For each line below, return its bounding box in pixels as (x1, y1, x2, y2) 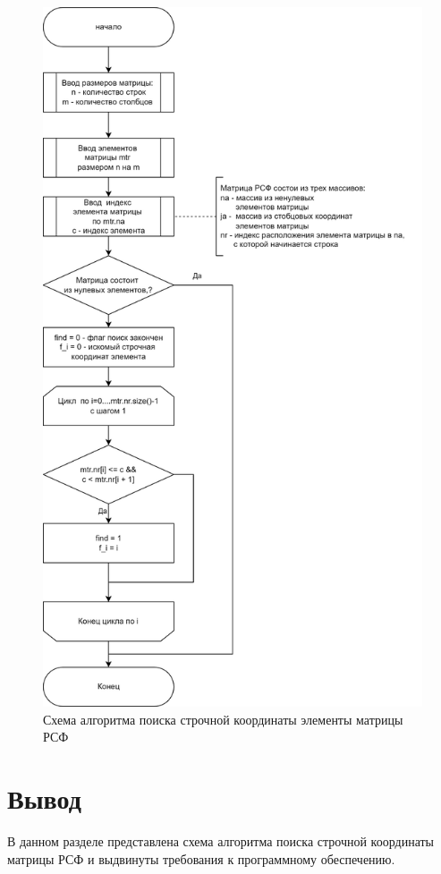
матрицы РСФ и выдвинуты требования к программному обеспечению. (7, 849, 395, 868)
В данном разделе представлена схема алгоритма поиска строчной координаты (7, 832, 435, 851)
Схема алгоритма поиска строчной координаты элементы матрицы (43, 709, 403, 728)
